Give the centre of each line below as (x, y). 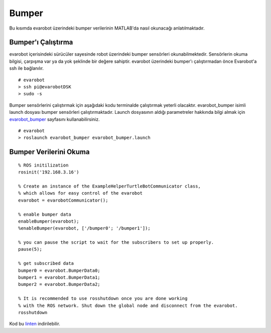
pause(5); (30, 249)
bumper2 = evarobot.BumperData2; (59, 284)
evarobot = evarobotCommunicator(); (63, 200)
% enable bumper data (45, 214)
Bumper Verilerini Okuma (49, 152)
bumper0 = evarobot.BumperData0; (59, 270)
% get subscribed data (46, 264)
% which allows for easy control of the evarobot (81, 193)
